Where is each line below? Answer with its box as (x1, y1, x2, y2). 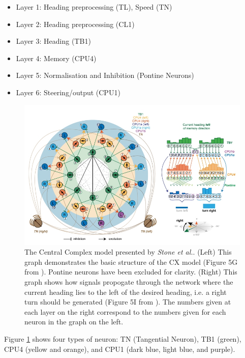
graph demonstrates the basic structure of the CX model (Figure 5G (24, 256, 238, 267)
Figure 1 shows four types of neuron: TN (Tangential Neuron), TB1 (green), (4, 333, 241, 344)
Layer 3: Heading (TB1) (16, 36, 91, 46)
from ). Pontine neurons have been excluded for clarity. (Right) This (24, 266, 237, 277)
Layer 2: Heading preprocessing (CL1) (16, 18, 135, 29)
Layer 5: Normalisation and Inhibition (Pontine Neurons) (16, 70, 194, 80)
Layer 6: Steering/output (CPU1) (16, 87, 120, 97)
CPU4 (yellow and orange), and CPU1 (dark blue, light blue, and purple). (4, 343, 235, 354)
